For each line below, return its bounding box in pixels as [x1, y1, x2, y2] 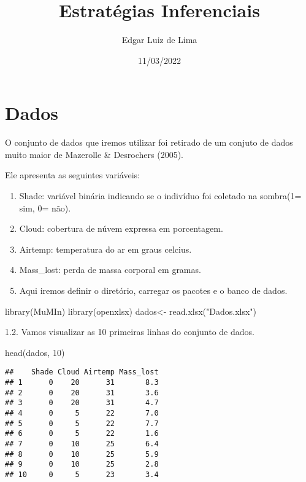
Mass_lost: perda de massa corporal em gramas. [19, 263, 201, 276]
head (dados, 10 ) [5, 346, 65, 358]
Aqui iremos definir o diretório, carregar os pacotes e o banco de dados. [19, 284, 288, 296]
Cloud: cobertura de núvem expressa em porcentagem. [19, 222, 223, 235]
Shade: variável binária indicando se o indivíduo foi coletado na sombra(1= [19, 189, 302, 202]
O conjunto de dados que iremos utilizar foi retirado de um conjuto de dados [5, 136, 293, 149]
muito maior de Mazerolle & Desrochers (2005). [5, 148, 183, 160]
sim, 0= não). [19, 201, 71, 214]
